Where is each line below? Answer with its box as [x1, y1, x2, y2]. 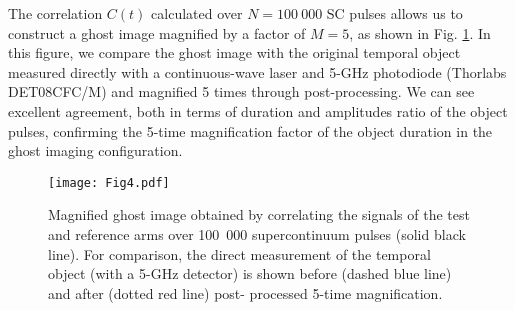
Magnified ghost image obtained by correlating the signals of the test [48, 204, 470, 225]
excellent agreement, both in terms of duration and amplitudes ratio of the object [8, 100, 508, 121]
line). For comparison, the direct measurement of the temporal [48, 243, 431, 264]
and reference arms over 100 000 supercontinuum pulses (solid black [48, 224, 466, 244]
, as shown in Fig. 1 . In [349, 22, 491, 43]
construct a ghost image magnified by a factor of [8, 22, 306, 43]
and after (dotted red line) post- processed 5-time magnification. [48, 282, 443, 303]
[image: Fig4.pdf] [48, 175, 170, 190]
